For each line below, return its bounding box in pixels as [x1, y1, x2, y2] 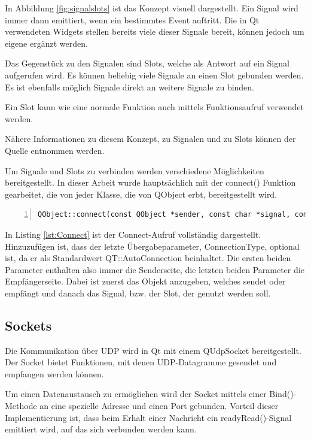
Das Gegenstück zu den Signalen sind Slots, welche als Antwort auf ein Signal [5, 57, 289, 69]
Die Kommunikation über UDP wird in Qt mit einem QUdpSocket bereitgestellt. [5, 344, 301, 356]
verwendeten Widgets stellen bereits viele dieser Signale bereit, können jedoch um [5, 25, 304, 38]
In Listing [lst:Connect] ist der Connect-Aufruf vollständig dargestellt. [5, 228, 261, 240]
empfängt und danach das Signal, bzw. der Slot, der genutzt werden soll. [5, 286, 271, 299]
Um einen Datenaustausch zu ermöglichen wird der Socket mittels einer [5, 387, 267, 400]
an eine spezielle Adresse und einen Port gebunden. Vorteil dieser [39, 399, 279, 412]
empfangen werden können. [5, 367, 104, 380]
